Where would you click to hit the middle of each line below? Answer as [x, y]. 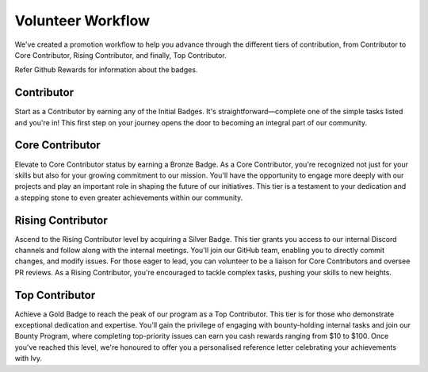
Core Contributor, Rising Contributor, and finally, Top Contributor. [121, 55]
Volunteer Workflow [82, 21]
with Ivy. [29, 359]
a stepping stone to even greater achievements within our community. [129, 198]
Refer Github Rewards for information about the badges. [106, 70]
